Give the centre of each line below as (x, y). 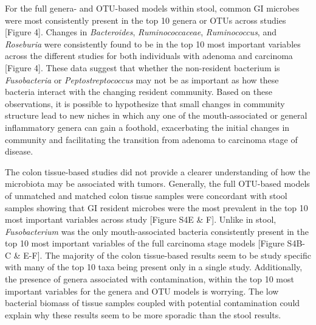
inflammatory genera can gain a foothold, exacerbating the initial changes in (147, 127)
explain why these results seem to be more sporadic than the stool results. (143, 314)
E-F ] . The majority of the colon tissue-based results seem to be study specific (167, 255)
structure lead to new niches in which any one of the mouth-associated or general (156, 115)
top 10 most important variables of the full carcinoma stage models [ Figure (145, 243)
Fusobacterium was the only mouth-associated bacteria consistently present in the (157, 231)
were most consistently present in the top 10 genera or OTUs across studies (146, 20)
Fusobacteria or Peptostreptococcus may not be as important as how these (142, 79)
